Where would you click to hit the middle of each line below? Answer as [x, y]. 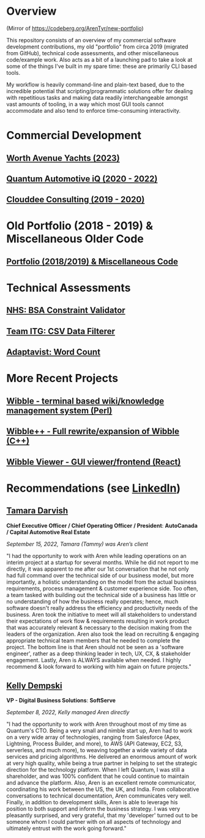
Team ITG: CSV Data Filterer [61, 331]
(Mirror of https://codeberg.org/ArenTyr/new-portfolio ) [75, 28]
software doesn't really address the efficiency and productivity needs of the [102, 608]
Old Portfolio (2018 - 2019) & [80, 226]
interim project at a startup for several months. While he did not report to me [102, 562]
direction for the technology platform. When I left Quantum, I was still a [95, 770]
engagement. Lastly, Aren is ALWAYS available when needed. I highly [94, 660]
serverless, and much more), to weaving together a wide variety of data [97, 750]
